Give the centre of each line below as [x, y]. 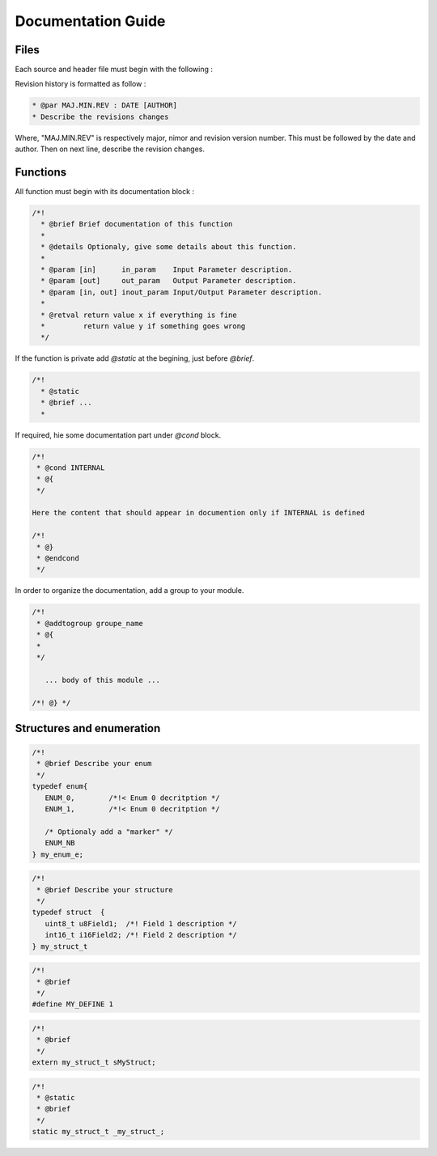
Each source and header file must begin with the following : [114, 70]
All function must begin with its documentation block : [104, 192]
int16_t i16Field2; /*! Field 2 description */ [141, 935]
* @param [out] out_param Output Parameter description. [169, 281]
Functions [41, 173]
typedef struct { [68, 913]
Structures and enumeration [88, 728]
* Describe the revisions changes [100, 116]
